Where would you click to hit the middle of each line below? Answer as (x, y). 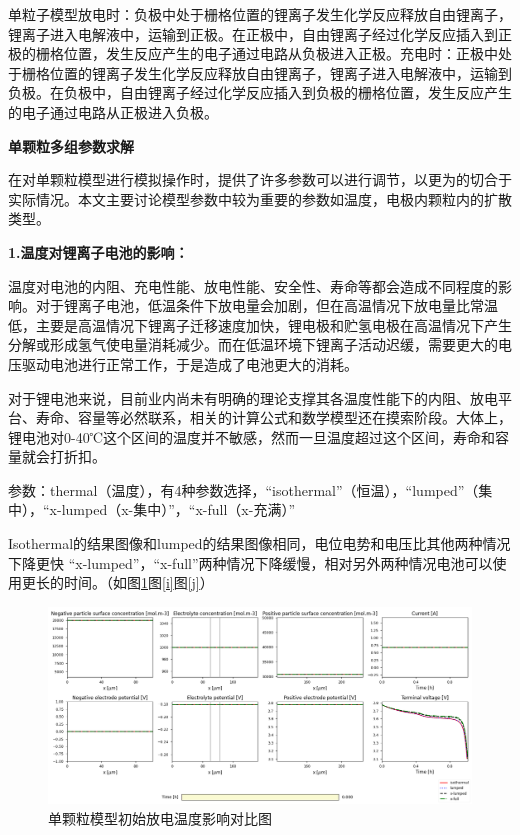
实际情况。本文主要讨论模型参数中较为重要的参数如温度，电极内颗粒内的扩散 (260, 198)
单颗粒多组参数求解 (71, 145)
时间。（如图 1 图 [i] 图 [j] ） (138, 582)
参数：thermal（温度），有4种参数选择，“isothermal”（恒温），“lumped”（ (243, 489)
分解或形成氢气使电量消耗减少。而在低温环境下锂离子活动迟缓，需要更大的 (253, 344)
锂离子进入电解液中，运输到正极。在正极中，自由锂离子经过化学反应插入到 (253, 33)
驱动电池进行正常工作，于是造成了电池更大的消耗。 (189, 363)
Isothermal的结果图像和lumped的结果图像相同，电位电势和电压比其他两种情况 (259, 543)
